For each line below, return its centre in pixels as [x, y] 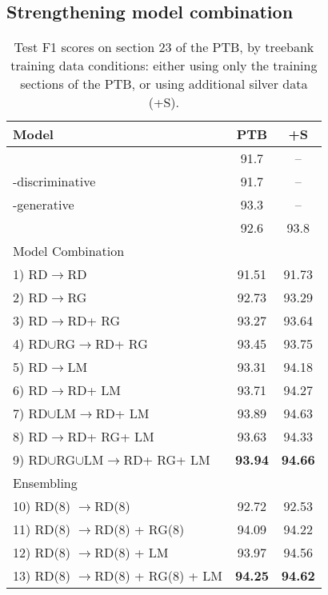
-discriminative [54, 182]
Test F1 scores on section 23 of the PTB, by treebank [164, 47]
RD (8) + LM [132, 553]
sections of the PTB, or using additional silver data [164, 84]
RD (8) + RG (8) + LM [158, 576]
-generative [44, 205]
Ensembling [45, 483]
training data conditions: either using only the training [164, 66]
